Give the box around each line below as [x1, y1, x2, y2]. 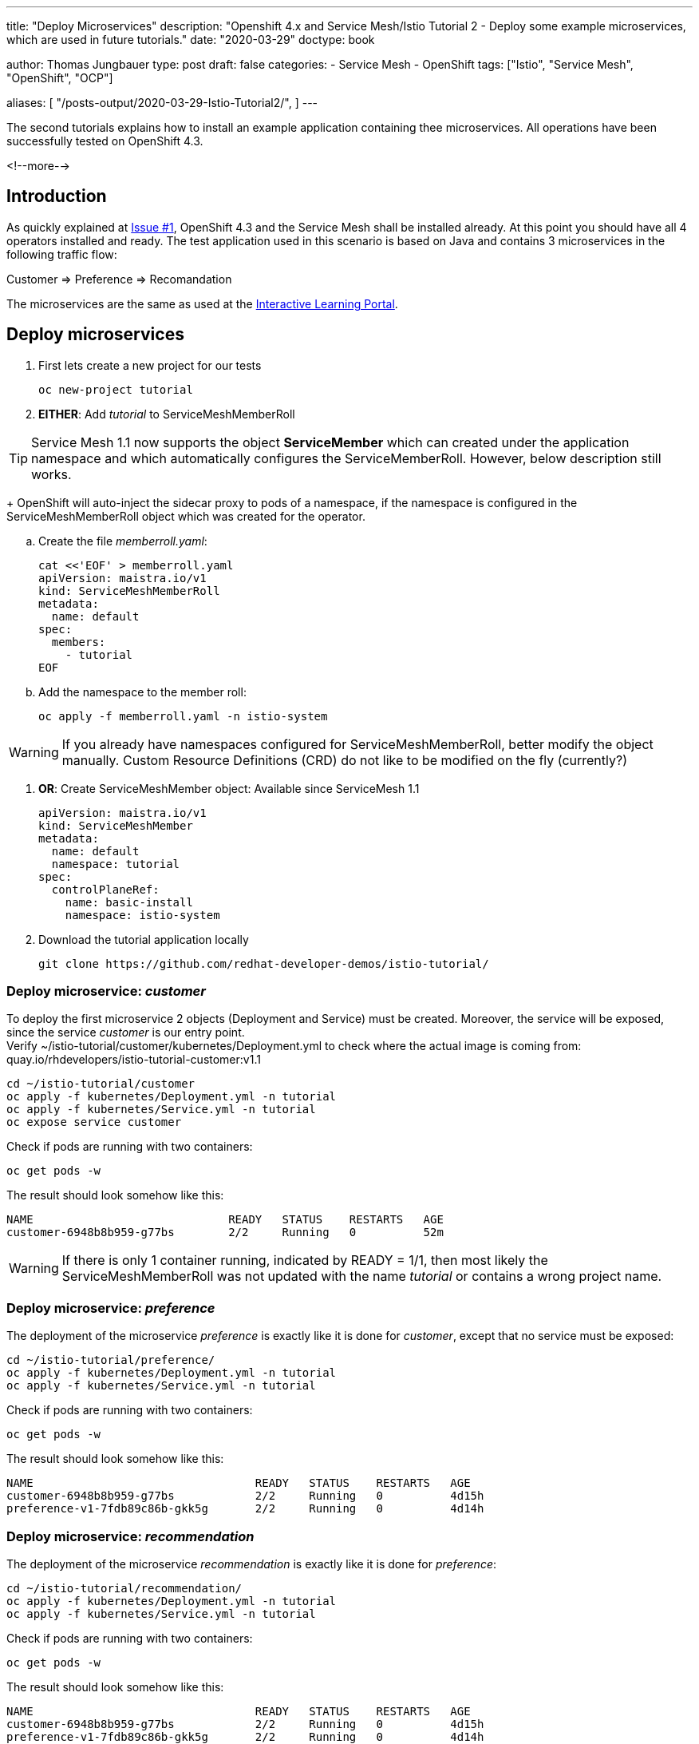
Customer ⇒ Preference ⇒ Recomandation [6, 272, 232, 286]
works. [31, 466, 72, 482]
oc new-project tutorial [38, 382, 193, 396]
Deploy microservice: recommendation [6, 1528, 255, 1544]
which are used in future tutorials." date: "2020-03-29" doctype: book [6, 33, 375, 46]
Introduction [6, 186, 107, 207]
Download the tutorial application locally [38, 932, 249, 946]
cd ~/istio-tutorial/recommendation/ [6, 1581, 243, 1595]
